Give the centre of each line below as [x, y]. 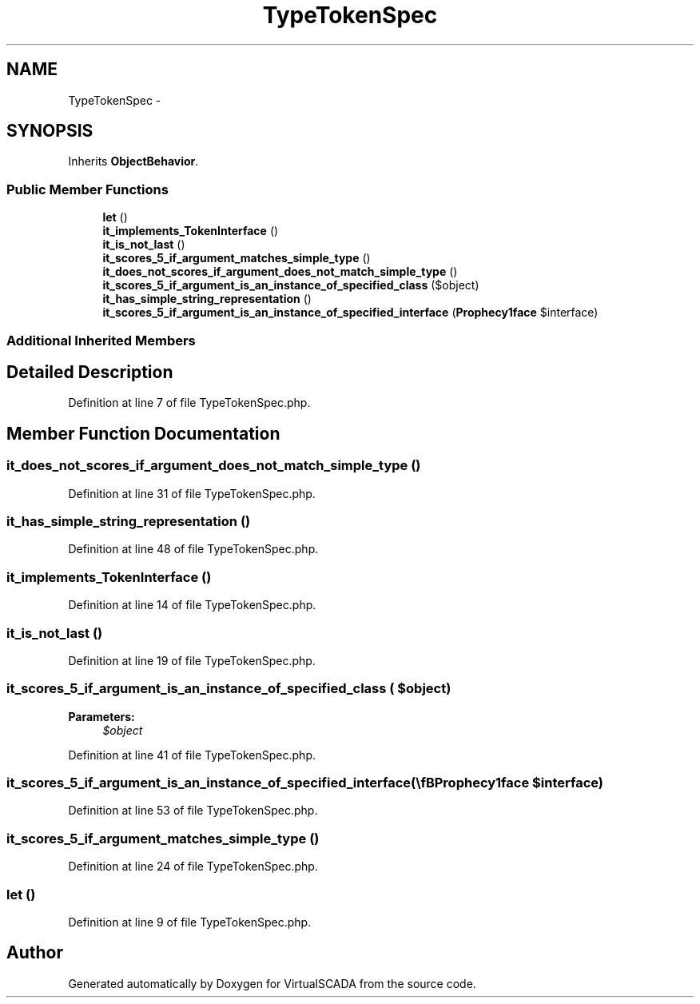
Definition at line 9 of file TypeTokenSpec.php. [190, 922]
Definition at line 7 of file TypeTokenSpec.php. [189, 403]
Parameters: [101, 716]
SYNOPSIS [50, 131]
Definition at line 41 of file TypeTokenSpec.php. [192, 755]
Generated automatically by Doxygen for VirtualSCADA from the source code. [272, 983]
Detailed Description [90, 372]
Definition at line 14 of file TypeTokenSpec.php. [192, 605]
